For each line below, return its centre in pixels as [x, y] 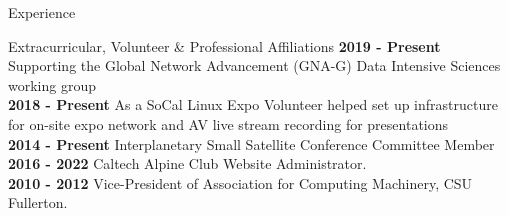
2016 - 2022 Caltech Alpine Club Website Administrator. [187, 163]
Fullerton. [38, 202]
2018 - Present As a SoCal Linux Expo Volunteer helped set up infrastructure [253, 104]
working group [52, 84]
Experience [42, 12]
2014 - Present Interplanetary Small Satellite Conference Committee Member [251, 143]
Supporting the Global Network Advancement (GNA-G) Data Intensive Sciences [254, 65]
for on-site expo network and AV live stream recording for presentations [228, 123]
